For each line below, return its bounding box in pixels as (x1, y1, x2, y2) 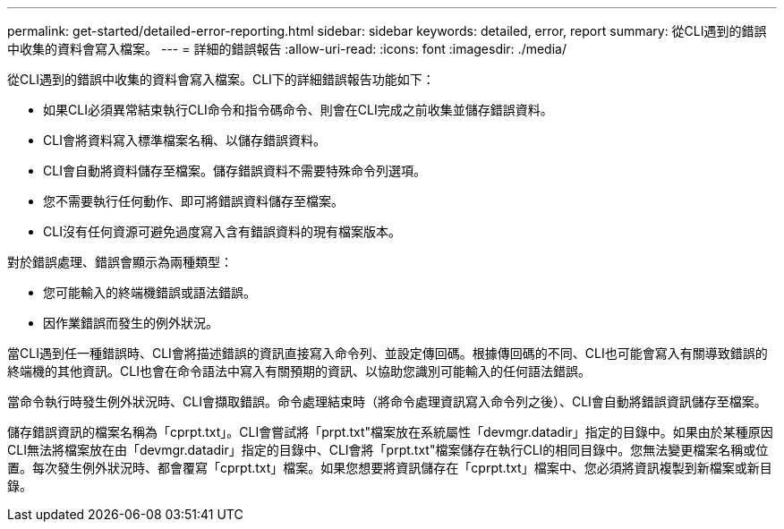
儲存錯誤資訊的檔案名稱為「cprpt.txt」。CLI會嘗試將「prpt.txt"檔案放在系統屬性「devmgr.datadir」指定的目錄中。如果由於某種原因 (7, 424, 773, 439)
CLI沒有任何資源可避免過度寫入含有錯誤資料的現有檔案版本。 (43, 224, 401, 239)
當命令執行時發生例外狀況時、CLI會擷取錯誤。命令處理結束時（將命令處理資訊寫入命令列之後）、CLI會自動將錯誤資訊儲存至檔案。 (7, 394, 767, 409)
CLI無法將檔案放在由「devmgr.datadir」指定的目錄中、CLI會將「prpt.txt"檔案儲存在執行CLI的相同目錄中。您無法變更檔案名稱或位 (7, 442, 769, 457)
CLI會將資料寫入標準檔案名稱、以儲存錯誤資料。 (43, 132, 326, 148)
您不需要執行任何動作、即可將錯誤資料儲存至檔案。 (43, 193, 344, 209)
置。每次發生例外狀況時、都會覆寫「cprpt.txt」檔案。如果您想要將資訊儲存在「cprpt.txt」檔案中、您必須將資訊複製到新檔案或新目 (7, 460, 772, 475)
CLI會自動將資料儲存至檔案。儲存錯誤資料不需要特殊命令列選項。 (43, 163, 426, 178)
